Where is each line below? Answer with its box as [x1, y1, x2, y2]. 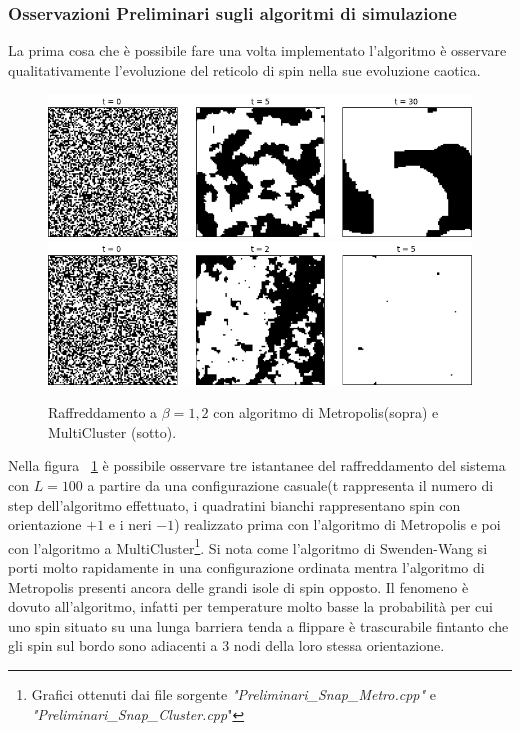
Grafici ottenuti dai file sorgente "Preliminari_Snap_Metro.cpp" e [31, 683, 436, 704]
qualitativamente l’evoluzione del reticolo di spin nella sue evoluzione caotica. [8, 59, 481, 80]
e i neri [108, 514, 152, 535]
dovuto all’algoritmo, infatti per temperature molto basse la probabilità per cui [8, 596, 494, 617]
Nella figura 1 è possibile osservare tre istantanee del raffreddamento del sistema [8, 455, 506, 476]
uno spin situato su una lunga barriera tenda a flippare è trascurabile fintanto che [8, 615, 509, 636]
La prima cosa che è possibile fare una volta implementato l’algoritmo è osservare [8, 40, 507, 61]
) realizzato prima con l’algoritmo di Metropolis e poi [174, 514, 501, 535]
